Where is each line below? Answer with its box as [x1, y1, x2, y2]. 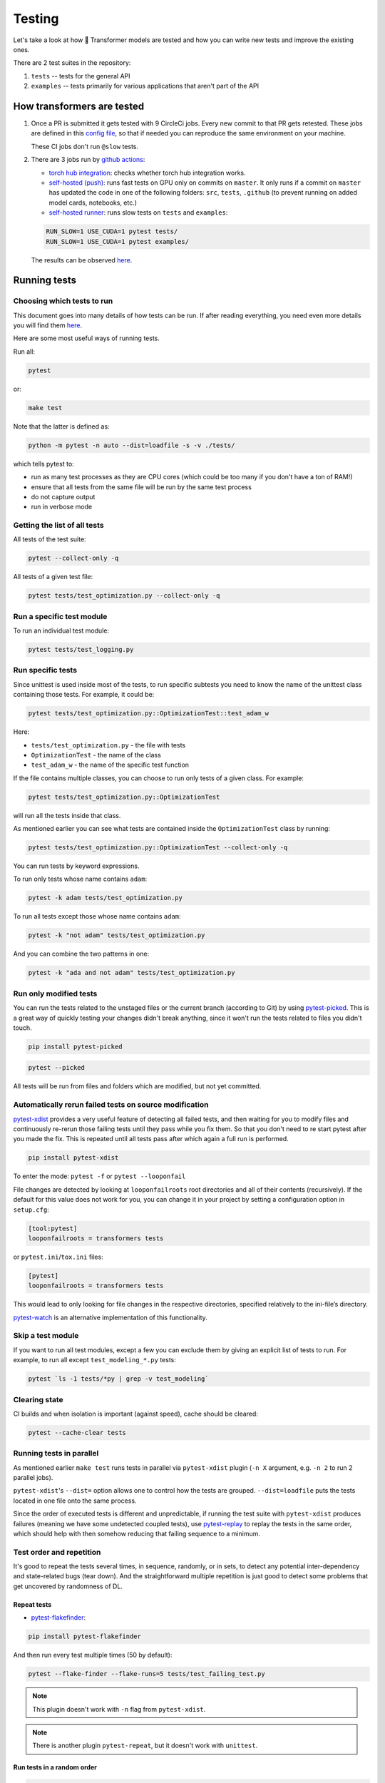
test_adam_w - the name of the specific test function [31, 760, 189, 770]
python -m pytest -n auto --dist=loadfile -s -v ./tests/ [28, 441, 235, 449]
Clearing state [13, 1394, 63, 1404]
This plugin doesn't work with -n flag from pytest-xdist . [32, 1705, 206, 1713]
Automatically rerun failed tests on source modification [13, 1100, 209, 1110]
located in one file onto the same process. [13, 1496, 137, 1505]
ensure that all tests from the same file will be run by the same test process [31, 482, 252, 491]
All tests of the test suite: [13, 535, 86, 543]
